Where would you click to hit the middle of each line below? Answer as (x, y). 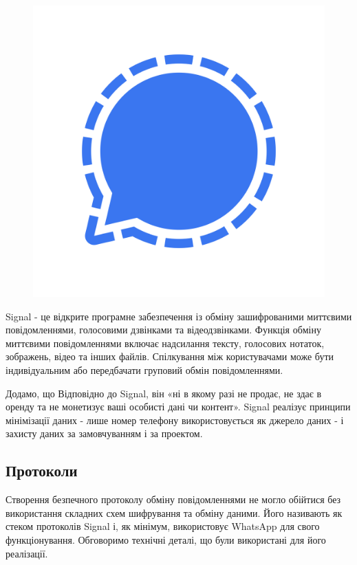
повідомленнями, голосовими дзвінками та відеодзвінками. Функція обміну (163, 330)
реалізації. (27, 553)
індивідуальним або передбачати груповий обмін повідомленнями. (144, 369)
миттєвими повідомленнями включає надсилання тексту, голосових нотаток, (165, 343)
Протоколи (42, 470)
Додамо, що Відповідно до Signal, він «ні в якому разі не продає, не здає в (164, 393)
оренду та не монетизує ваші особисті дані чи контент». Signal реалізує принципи (178, 407)
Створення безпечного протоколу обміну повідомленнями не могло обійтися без (173, 499)
